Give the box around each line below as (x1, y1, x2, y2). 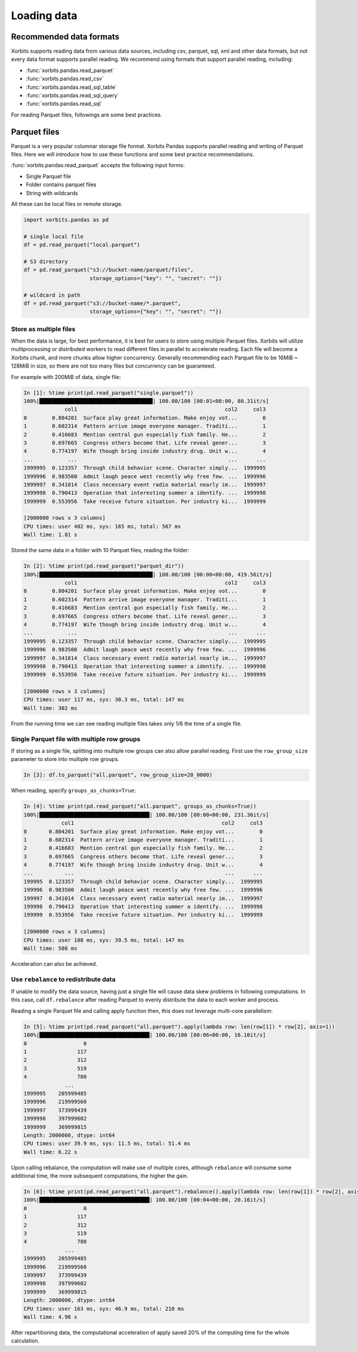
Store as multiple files (11, 325, 76, 333)
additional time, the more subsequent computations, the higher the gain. (11, 1172, 189, 1179)
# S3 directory (23, 258, 68, 265)
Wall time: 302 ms (23, 704, 78, 712)
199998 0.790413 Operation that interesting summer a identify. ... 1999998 (23, 903, 263, 910)
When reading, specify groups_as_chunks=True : (11, 787, 136, 794)
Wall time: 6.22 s (23, 1148, 78, 1155)
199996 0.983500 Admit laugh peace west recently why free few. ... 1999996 (23, 886, 263, 894)
